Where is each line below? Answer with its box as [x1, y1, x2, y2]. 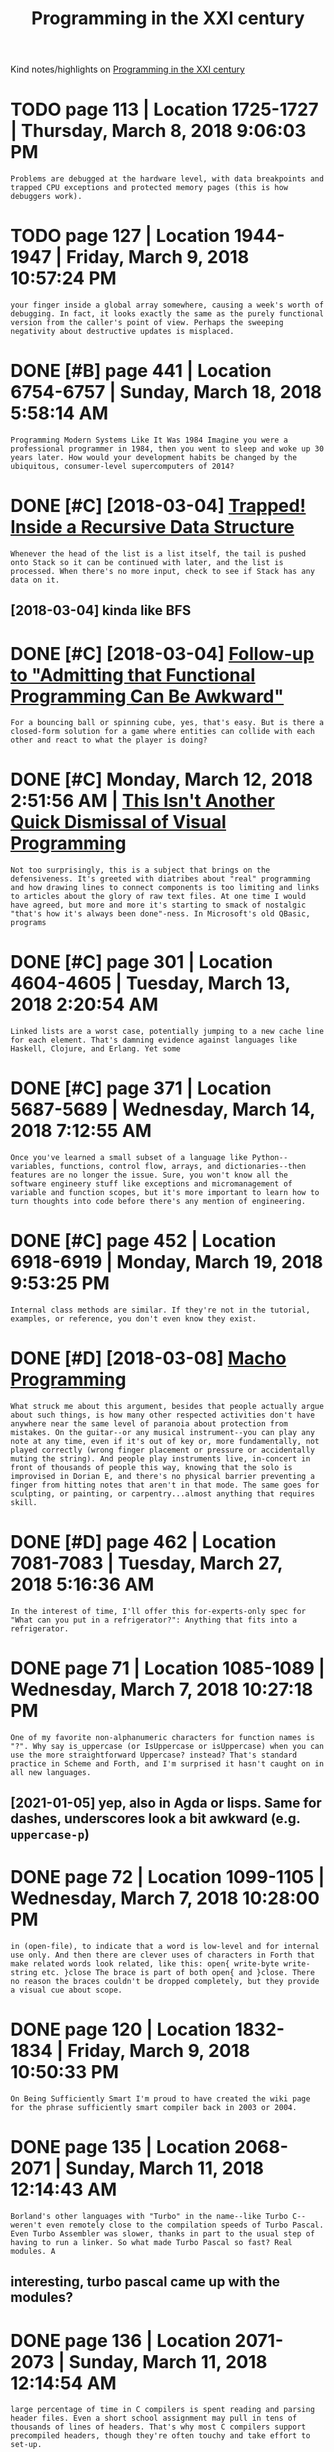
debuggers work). [10, 192, 83, 202]
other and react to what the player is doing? [10, 735, 208, 746]
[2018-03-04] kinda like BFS [10, 602, 192, 619]
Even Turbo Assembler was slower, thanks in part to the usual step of [10, 2229, 315, 2239]
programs [10, 918, 47, 928]
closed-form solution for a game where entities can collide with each [10, 727, 315, 737]
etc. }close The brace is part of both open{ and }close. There [41, 1968, 315, 1978]
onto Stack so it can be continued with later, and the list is [10, 557, 284, 567]
